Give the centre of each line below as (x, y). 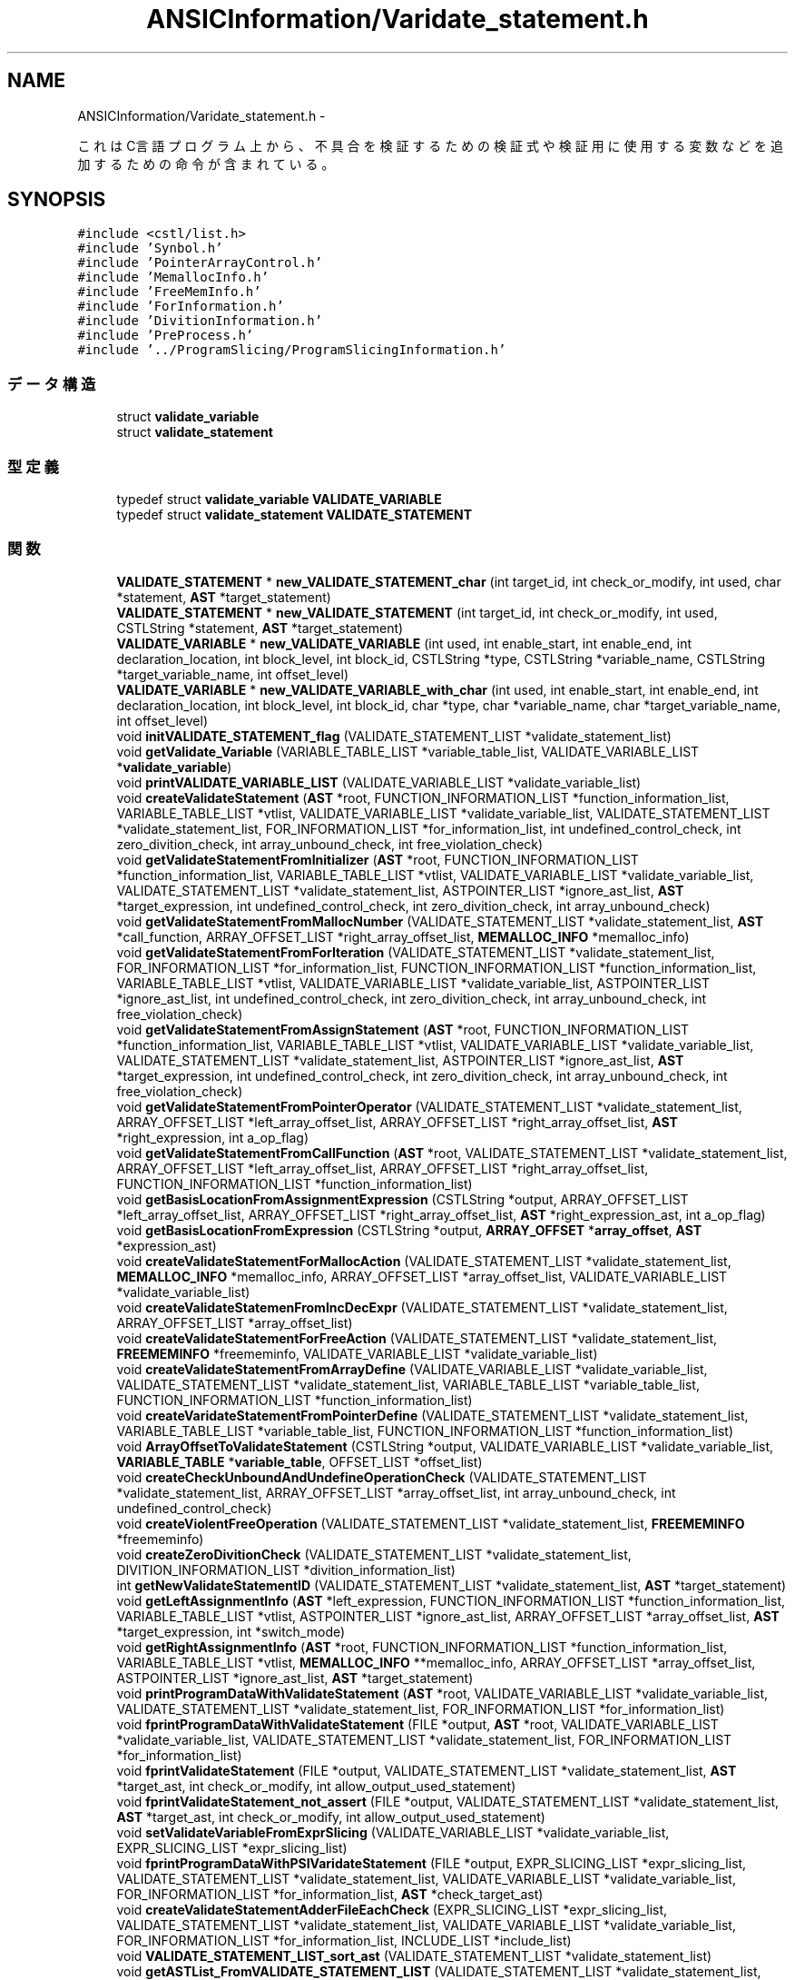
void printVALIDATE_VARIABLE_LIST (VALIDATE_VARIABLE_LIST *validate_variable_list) (379, 782)
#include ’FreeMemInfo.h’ (169, 292)
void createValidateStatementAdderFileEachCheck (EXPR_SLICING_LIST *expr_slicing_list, (392, 1909)
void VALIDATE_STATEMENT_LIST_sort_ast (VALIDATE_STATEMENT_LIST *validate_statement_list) (414, 1955)
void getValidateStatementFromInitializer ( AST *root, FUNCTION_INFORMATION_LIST (378, 859)
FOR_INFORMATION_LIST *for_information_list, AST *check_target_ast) (330, 1894)
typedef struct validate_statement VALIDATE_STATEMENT (294, 514)
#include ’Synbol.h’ (150, 248)
